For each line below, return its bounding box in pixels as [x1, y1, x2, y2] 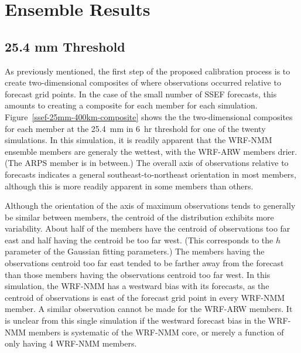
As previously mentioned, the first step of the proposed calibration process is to [5, 65, 290, 77]
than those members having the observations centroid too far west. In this [5, 268, 271, 280]
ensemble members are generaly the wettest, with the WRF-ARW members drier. [5, 145, 297, 157]
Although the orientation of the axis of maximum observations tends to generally [5, 199, 296, 212]
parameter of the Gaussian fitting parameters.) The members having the [5, 245, 265, 257]
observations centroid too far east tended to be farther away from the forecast [5, 257, 284, 269]
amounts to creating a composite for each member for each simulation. [5, 99, 258, 111]
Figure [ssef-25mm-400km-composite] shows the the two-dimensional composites [5, 110, 293, 123]
